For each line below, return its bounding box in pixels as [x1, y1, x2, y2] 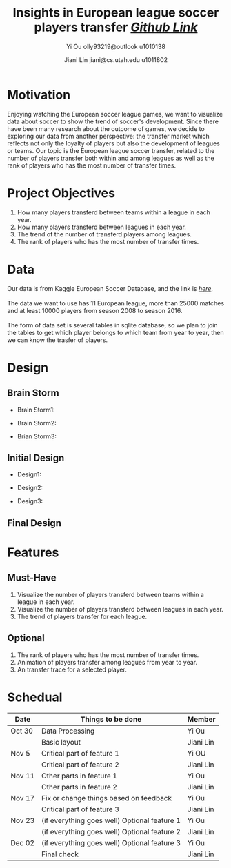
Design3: [17, 497, 43, 505]
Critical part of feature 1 [41, 748, 119, 758]
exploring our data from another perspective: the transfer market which [7, 132, 210, 140]
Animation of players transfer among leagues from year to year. [17, 658, 198, 666]
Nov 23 [10, 816, 35, 825]
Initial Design [7, 452, 65, 463]
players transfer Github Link [34, 19, 198, 35]
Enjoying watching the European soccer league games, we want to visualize [7, 110, 223, 118]
